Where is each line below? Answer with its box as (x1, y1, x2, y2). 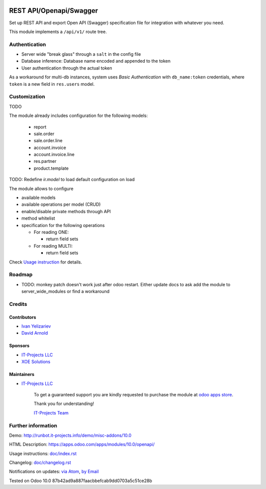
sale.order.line (33, 138, 63, 144)
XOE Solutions (21, 359, 51, 365)
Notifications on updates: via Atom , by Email (9, 469, 99, 475)
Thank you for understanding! (33, 401, 95, 407)
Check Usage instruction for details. (9, 259, 82, 265)
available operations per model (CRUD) (21, 201, 101, 207)
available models (21, 195, 56, 201)
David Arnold (21, 330, 48, 336)
